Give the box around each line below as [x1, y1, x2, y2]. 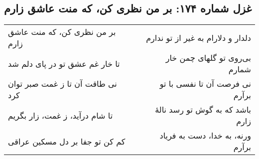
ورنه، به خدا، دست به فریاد [159, 130, 251, 142]
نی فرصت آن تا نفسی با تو [159, 78, 251, 90]
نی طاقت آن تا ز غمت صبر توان [8, 78, 117, 90]
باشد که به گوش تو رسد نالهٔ [155, 104, 251, 116]
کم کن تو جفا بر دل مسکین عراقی [8, 135, 126, 147]
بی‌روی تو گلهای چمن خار [165, 52, 251, 64]
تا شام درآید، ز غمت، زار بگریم [8, 109, 113, 121]
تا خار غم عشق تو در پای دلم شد [8, 57, 120, 69]
